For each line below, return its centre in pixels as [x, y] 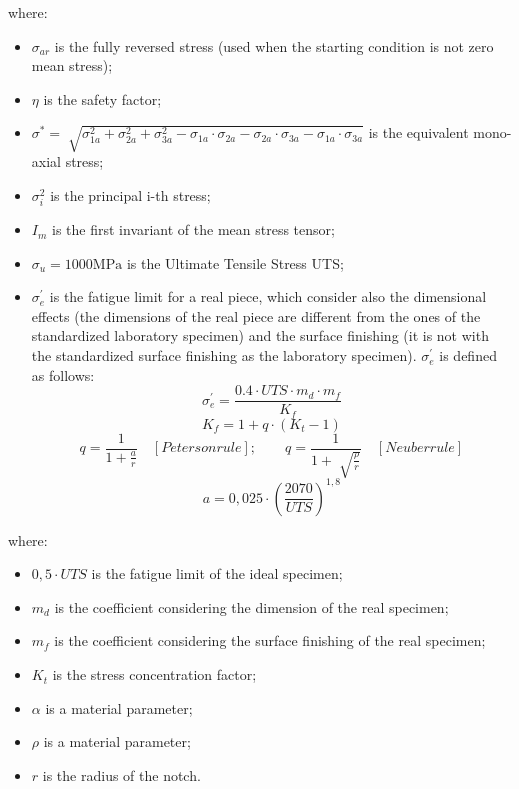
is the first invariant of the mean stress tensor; [193, 229]
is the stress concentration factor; [154, 674]
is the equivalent [418, 132]
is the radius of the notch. [121, 774]
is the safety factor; [102, 98]
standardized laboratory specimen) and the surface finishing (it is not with [260, 335]
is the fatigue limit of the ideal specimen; [217, 573]
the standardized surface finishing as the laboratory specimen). [224, 355]
